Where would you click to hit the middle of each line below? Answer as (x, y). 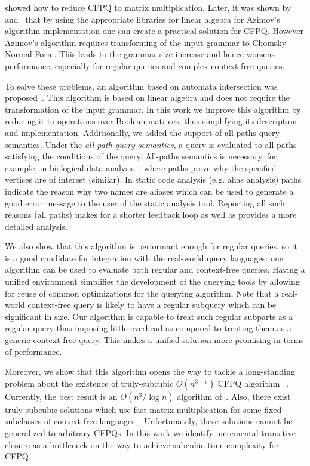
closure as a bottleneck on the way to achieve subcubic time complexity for (142, 444)
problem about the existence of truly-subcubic (89, 383)
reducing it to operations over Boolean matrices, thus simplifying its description (151, 121)
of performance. (33, 351)
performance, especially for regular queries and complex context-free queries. (145, 65)
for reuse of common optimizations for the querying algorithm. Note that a (142, 293)
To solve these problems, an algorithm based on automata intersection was (141, 86)
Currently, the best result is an (61, 396)
